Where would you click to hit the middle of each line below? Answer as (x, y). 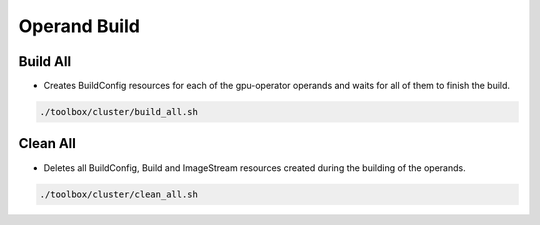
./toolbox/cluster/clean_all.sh (119, 194)
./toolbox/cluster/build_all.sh (119, 112)
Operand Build (79, 26)
